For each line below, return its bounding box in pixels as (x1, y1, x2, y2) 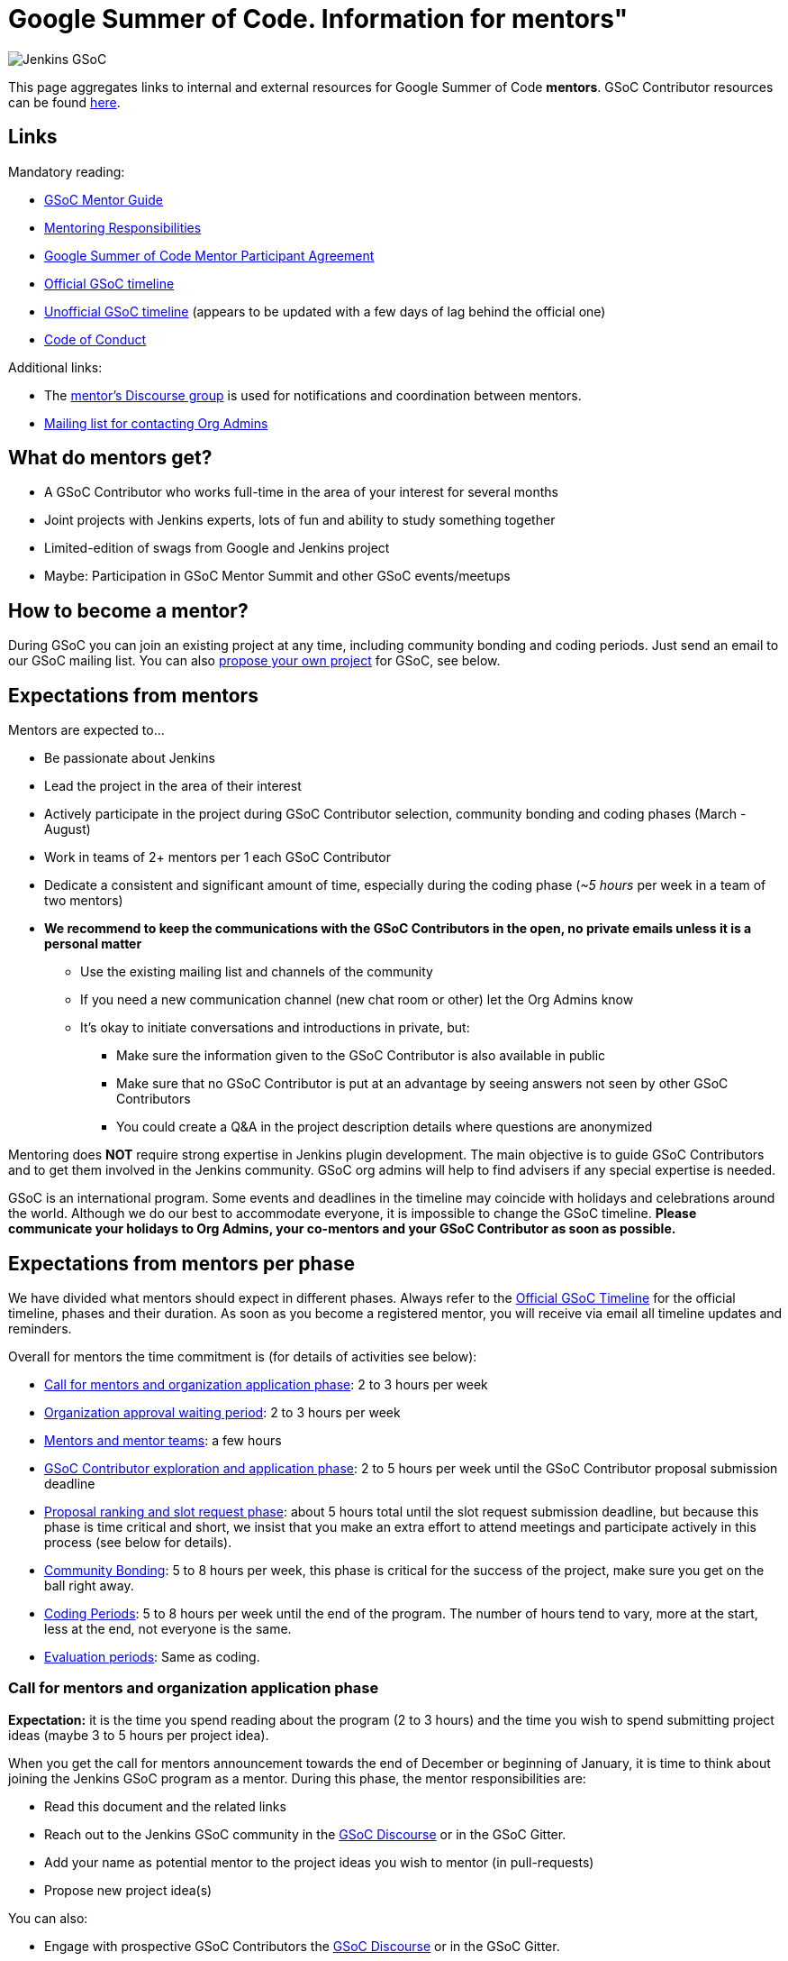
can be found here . (8, 94, 121, 110)
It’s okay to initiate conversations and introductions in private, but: (80, 1020, 470, 1036)
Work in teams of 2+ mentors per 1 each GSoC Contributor (44, 849, 391, 866)
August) (44, 821, 91, 838)
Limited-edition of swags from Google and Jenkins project (44, 540, 390, 556)
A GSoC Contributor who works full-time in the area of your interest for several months (44, 484, 558, 500)
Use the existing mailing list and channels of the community (80, 964, 433, 980)
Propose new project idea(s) (44, 1882, 213, 1898)
